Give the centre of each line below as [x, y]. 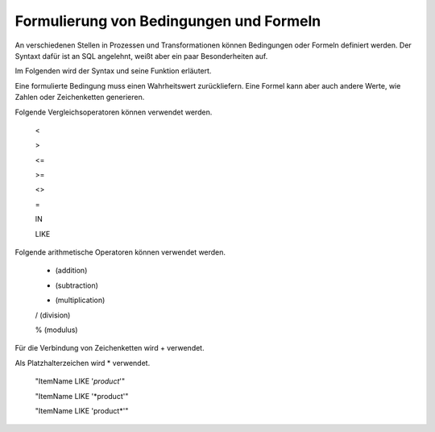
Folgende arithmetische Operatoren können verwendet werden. [120, 252]
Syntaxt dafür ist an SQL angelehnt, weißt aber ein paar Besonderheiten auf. [141, 56]
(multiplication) [80, 300]
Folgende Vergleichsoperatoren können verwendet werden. [114, 112]
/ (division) [53, 315]
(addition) [71, 271]
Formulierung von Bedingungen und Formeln [168, 21]
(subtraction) [77, 285]
